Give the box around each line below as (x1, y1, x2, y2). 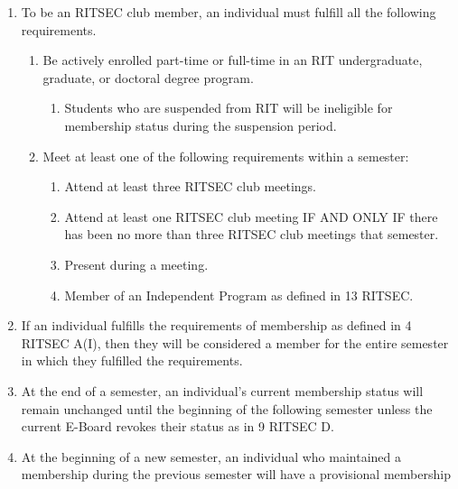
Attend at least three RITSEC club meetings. (64, 177, 317, 196)
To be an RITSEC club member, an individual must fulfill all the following (21, 3, 436, 21)
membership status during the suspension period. (64, 115, 337, 134)
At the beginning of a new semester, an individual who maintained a (21, 447, 402, 466)
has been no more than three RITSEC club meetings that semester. (64, 225, 439, 244)
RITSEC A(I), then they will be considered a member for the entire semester (21, 333, 449, 352)
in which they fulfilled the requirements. (21, 351, 243, 370)
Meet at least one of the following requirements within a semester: (42, 146, 409, 165)
